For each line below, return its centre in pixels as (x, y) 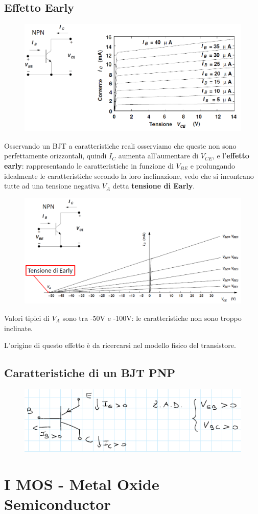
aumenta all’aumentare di (158, 156)
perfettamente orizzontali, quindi (55, 156)
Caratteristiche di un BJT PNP (90, 373)
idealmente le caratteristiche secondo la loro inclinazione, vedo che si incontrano (129, 176)
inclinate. (19, 328)
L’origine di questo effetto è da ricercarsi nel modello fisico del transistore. (120, 345)
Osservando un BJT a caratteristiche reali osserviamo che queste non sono (120, 145)
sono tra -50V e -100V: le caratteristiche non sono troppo (152, 318)
